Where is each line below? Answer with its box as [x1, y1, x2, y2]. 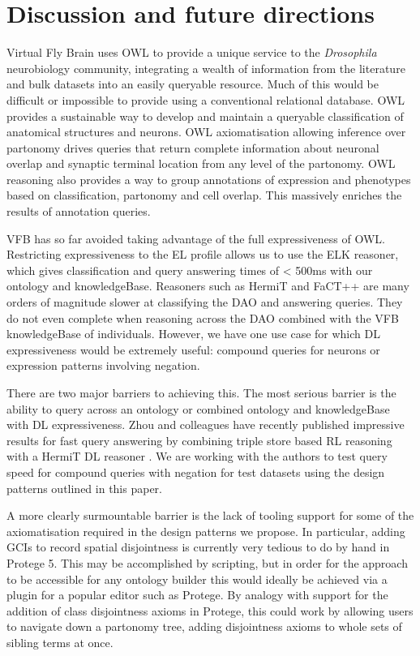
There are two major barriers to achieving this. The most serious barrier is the [6, 384, 396, 401]
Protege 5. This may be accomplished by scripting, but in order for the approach [6, 554, 408, 571]
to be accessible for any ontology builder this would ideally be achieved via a [6, 570, 388, 587]
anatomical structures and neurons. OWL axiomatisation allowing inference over [6, 123, 406, 140]
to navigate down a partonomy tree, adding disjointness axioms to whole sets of [6, 618, 402, 635]
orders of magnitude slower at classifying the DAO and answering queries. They [6, 294, 403, 311]
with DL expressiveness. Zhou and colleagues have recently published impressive [6, 416, 405, 433]
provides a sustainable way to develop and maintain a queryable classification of [6, 107, 404, 124]
